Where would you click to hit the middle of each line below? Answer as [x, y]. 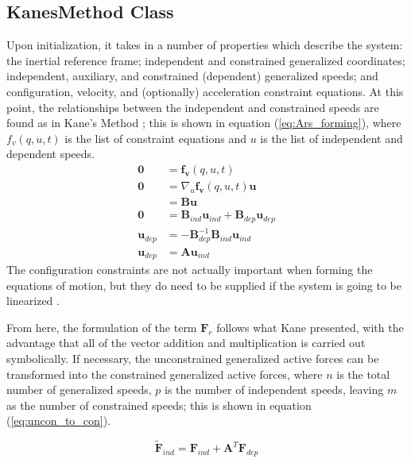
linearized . [33, 301]
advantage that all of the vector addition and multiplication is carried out [186, 343]
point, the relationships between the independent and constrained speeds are [193, 107]
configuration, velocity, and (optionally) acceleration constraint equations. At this [205, 91]
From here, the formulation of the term [102, 327]
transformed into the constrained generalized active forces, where [165, 374]
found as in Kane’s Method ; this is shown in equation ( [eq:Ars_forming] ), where [204, 123]
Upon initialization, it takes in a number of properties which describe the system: [205, 45]
